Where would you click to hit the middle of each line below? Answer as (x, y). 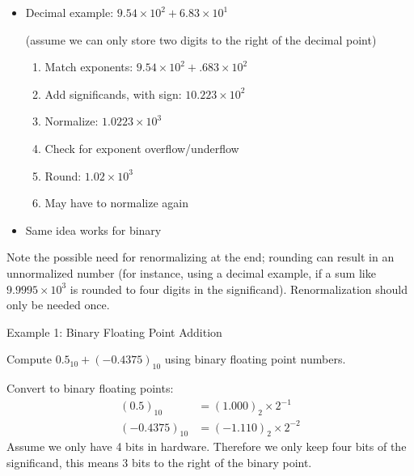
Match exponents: (89, 67)
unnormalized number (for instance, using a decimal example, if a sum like (191, 272)
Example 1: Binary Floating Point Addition (114, 331)
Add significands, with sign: (113, 93)
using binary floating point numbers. (255, 359)
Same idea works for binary (93, 229)
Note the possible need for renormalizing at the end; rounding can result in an (201, 257)
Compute (29, 359)
